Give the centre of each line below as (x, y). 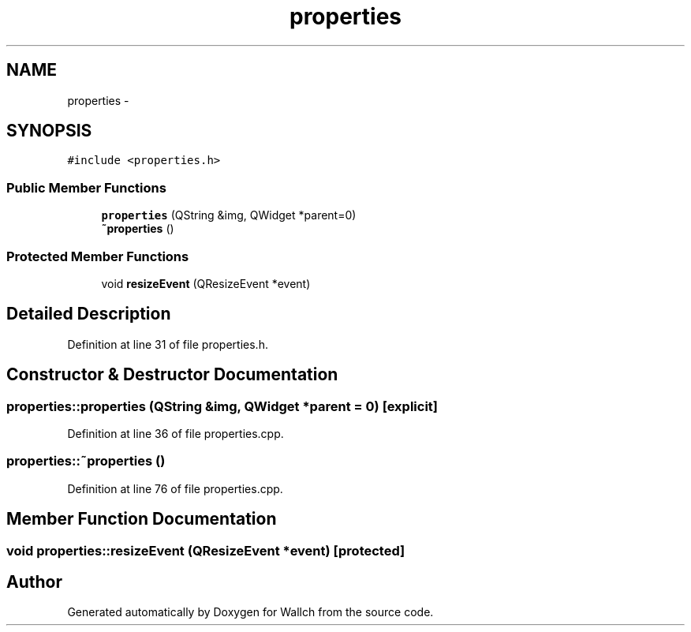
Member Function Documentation (142, 519)
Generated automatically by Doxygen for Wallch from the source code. (250, 612)
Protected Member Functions (98, 256)
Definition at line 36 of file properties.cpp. (176, 434)
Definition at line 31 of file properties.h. (168, 344)
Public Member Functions (86, 187)
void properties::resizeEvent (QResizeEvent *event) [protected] (206, 550)
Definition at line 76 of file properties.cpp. (175, 488)
